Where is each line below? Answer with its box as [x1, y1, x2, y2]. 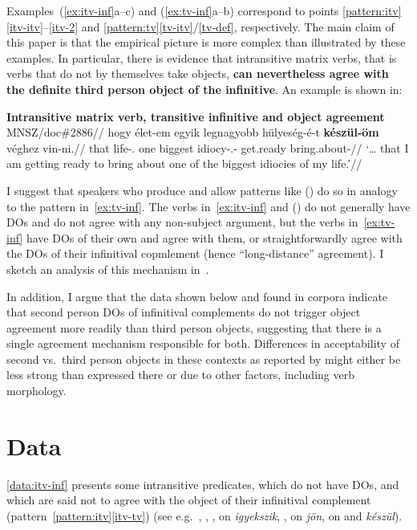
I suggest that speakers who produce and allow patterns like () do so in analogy [6, 181, 398, 198]
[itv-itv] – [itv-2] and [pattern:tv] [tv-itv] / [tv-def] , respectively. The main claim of [6, 18, 395, 35]
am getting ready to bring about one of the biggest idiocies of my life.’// [6, 155, 362, 172]
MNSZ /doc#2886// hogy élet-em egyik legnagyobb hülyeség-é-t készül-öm [6, 124, 379, 141]
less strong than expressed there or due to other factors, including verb [6, 366, 354, 383]
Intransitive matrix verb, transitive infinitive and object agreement [6, 108, 385, 124]
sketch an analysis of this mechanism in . [6, 260, 209, 277]
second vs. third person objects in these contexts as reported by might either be [6, 350, 401, 367]
